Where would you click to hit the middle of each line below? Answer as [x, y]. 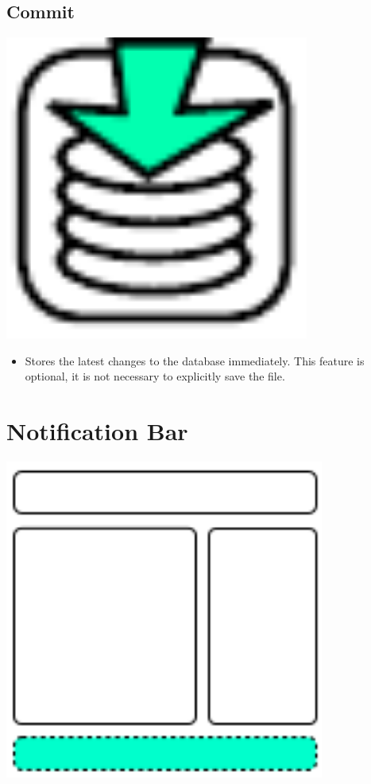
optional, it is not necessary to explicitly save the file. [155, 376]
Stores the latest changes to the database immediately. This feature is [195, 360]
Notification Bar [97, 431]
